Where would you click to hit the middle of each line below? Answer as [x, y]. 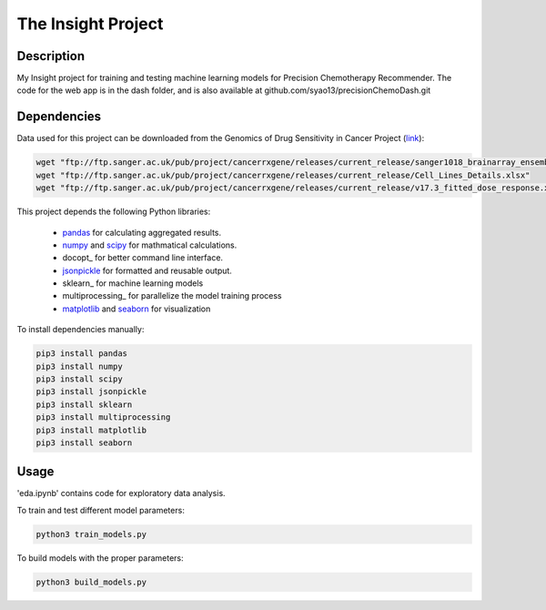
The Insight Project [90, 24]
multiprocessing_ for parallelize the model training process [172, 296]
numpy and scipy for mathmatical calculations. [150, 245]
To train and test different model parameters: [101, 510]
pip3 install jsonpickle [91, 392]
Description [51, 56]
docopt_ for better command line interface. [142, 258]
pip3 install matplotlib [91, 430]
